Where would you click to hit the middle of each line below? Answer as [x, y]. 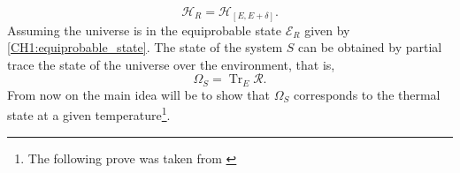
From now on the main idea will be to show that [139, 94]
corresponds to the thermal [367, 94]
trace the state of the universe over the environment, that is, [171, 64]
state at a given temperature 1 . [89, 113]
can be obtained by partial [370, 47]
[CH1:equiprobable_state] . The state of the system [145, 47]
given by [327, 30]
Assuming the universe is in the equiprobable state [145, 30]
